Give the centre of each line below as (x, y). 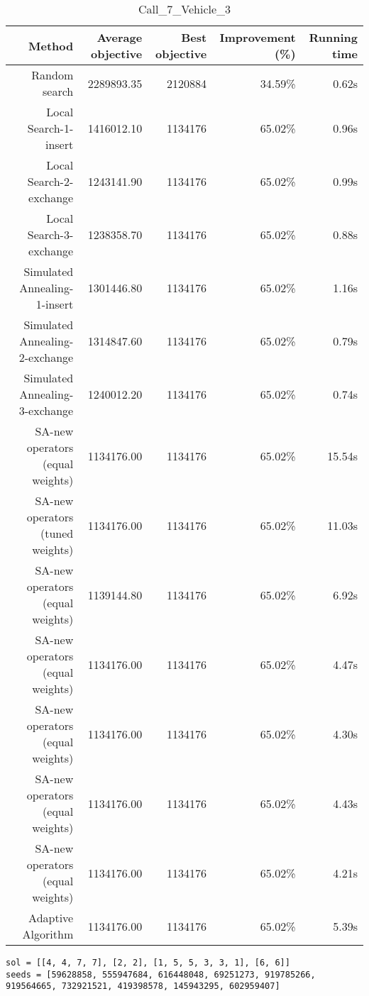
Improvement (258, 37)
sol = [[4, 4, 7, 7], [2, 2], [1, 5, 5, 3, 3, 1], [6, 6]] (148, 963)
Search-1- (50, 128)
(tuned (57, 533)
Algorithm (48, 934)
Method (51, 45)
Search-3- (50, 234)
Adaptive (51, 918)
